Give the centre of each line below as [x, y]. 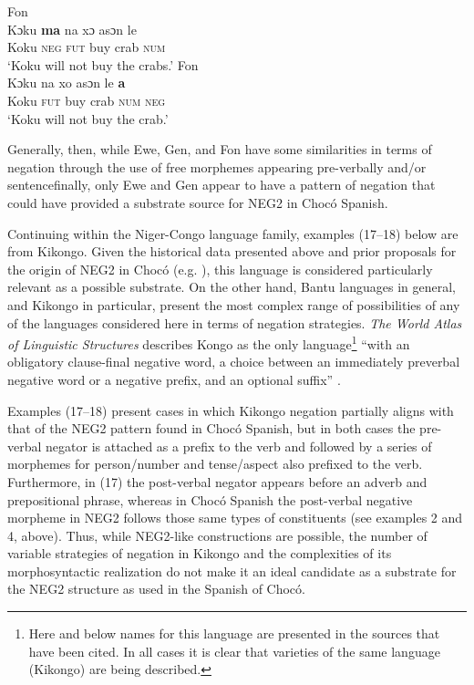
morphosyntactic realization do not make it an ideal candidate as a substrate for [232, 571]
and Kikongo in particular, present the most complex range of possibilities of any [234, 304]
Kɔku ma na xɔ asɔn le [72, 29]
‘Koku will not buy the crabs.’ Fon [103, 64]
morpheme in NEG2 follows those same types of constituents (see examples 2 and [235, 518]
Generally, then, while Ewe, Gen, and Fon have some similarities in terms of [220, 149]
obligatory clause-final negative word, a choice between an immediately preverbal [234, 362]
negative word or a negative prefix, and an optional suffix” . [174, 379]
